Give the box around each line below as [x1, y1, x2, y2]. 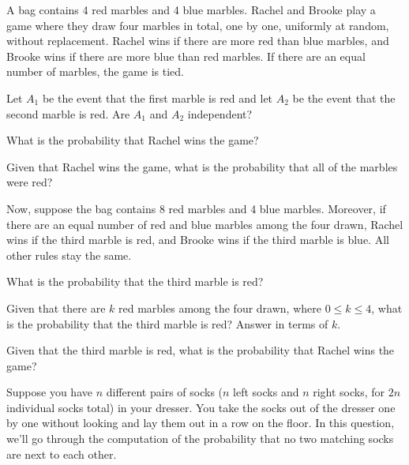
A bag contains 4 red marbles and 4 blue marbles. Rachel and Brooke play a [6, 2, 376, 17]
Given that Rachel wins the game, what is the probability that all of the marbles [6, 158, 398, 174]
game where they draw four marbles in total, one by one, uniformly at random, [6, 17, 389, 33]
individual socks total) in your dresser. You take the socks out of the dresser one [6, 399, 396, 415]
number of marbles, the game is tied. [6, 63, 184, 80]
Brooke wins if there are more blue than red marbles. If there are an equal [6, 47, 366, 64]
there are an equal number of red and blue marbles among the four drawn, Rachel [6, 216, 403, 232]
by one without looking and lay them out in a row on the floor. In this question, [6, 414, 395, 431]
